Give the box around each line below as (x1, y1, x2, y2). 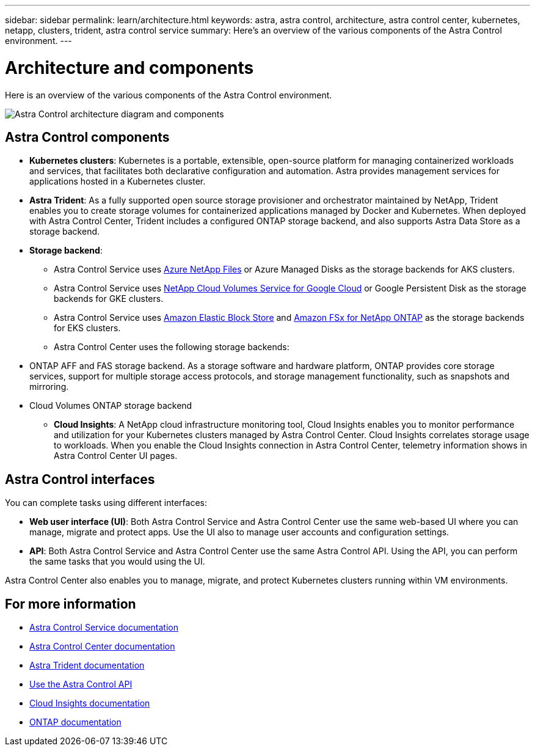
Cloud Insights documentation (29, 698, 150, 709)
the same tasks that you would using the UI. (29, 556, 205, 567)
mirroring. (29, 381, 69, 392)
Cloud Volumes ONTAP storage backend (29, 400, 192, 411)
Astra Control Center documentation (29, 641, 175, 652)
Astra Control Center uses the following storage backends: (54, 342, 289, 353)
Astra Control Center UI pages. (54, 450, 178, 461)
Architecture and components (5, 57, 254, 78)
